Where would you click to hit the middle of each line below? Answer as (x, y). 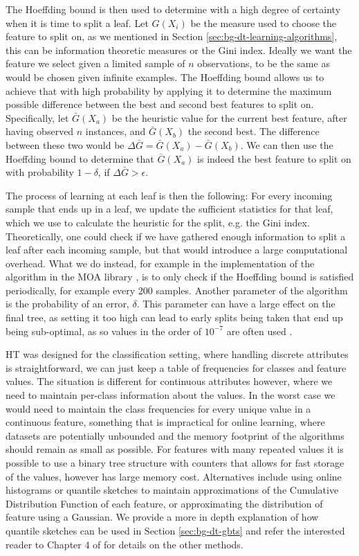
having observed (40, 131)
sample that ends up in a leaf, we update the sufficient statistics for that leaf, (169, 209)
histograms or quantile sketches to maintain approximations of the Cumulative (172, 490)
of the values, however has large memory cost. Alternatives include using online (174, 476)
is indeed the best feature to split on (274, 158)
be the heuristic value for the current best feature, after (229, 117)
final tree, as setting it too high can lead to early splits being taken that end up (174, 317)
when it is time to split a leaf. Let (77, 23)
